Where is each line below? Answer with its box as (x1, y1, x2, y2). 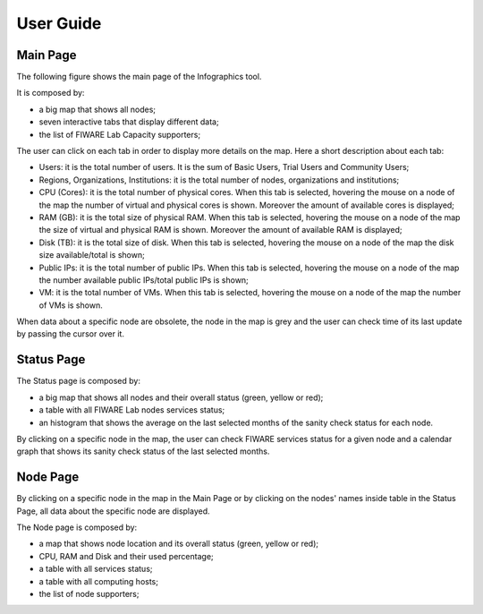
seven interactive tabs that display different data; (38, 116, 219, 127)
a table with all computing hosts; (38, 576, 158, 586)
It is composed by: (16, 88, 85, 98)
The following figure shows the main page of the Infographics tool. (16, 72, 262, 82)
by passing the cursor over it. (16, 328, 125, 339)
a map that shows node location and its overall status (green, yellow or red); (38, 538, 319, 550)
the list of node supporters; (38, 588, 140, 599)
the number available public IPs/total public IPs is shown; (38, 274, 250, 286)
